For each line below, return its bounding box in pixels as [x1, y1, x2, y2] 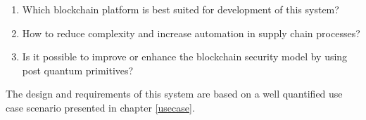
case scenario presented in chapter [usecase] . [6, 100, 195, 114]
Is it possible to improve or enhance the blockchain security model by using [22, 49, 348, 64]
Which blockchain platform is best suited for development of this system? [22, 2, 339, 16]
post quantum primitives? [22, 62, 134, 77]
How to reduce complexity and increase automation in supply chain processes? [22, 25, 360, 40]
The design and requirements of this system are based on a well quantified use [6, 86, 343, 101]
